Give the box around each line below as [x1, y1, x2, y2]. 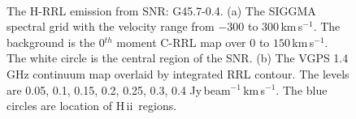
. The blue [276, 81, 328, 98]
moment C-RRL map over [116, 33, 246, 50]
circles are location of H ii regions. [7, 97, 177, 114]
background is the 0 [7, 33, 105, 50]
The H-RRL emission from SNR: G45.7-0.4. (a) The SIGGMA [7, 2, 316, 19]
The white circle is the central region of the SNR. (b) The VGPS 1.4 [7, 49, 349, 66]
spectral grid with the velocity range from [7, 18, 215, 35]
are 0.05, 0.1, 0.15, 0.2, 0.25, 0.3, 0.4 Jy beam [7, 81, 231, 98]
